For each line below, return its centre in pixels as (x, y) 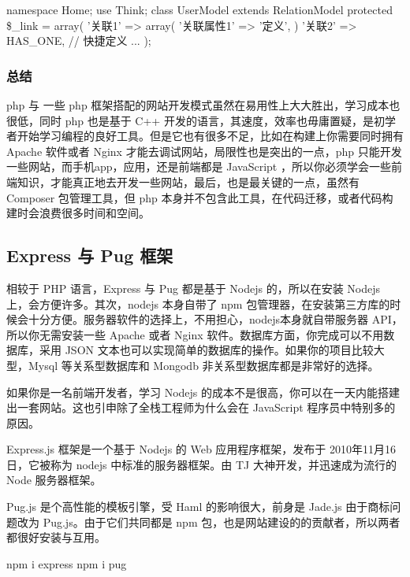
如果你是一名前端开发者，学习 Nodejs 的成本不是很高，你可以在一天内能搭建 (203, 392)
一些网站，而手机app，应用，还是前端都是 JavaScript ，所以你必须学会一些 (199, 166)
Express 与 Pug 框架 (90, 255)
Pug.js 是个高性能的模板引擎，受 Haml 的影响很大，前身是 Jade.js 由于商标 (198, 507)
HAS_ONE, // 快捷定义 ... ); (79, 41)
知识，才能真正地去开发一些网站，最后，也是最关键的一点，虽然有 (188, 181)
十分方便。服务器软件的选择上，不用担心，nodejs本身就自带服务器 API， (215, 319)
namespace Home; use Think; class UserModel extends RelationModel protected (199, 9)
